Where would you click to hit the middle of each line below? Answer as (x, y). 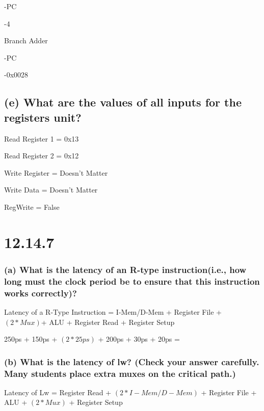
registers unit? (43, 117)
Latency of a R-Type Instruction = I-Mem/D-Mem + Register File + (113, 311)
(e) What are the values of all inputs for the (123, 102)
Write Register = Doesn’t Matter (56, 172)
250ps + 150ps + (31, 339)
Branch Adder (26, 40)
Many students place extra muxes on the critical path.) (120, 373)
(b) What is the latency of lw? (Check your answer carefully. (132, 361)
